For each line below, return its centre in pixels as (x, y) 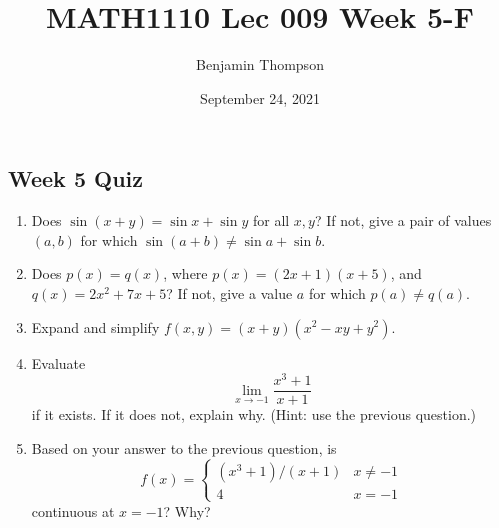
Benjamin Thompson (260, 64)
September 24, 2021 (260, 97)
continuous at (73, 510)
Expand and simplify (95, 326)
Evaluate (58, 362)
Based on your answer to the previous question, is (184, 447)
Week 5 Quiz (75, 178)
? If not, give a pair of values (403, 220)
